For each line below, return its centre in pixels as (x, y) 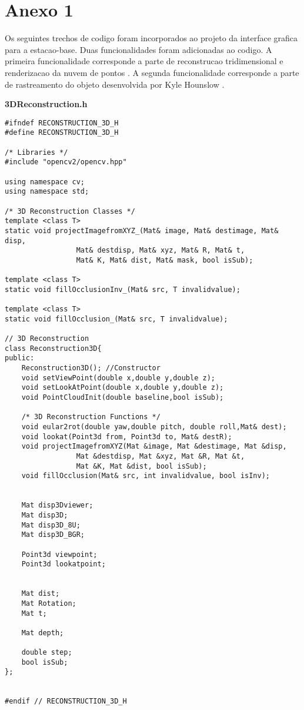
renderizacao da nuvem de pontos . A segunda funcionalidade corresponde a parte (152, 72)
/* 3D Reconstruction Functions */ (91, 417)
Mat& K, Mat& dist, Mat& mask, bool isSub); (165, 260)
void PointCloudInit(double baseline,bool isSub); (123, 398)
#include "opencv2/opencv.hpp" (66, 162)
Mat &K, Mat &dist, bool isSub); (141, 466)
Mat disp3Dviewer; (57, 505)
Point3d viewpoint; (59, 554)
